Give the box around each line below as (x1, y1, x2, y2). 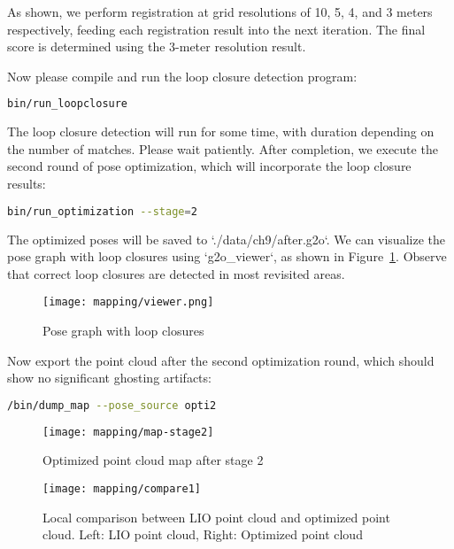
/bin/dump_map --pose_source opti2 (7, 398, 217, 412)
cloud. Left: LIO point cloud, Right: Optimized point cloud (42, 525, 363, 544)
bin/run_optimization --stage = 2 (7, 205, 197, 218)
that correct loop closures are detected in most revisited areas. (7, 264, 345, 282)
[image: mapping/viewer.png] (42, 296, 214, 309)
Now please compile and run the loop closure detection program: (7, 66, 358, 85)
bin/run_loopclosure (7, 97, 128, 111)
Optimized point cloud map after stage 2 (42, 451, 264, 469)
